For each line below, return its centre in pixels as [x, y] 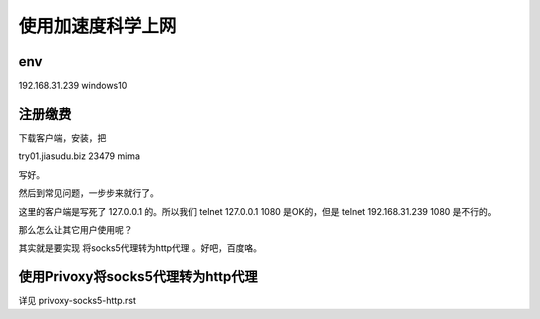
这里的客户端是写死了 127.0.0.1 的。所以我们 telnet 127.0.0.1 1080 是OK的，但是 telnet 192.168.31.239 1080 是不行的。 [257, 211]
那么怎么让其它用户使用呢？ [75, 229]
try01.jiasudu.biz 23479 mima [79, 156]
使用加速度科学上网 [97, 26]
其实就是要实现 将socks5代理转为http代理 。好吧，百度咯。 [140, 248]
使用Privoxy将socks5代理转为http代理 [138, 276]
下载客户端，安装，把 [62, 137]
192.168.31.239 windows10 [73, 86]
